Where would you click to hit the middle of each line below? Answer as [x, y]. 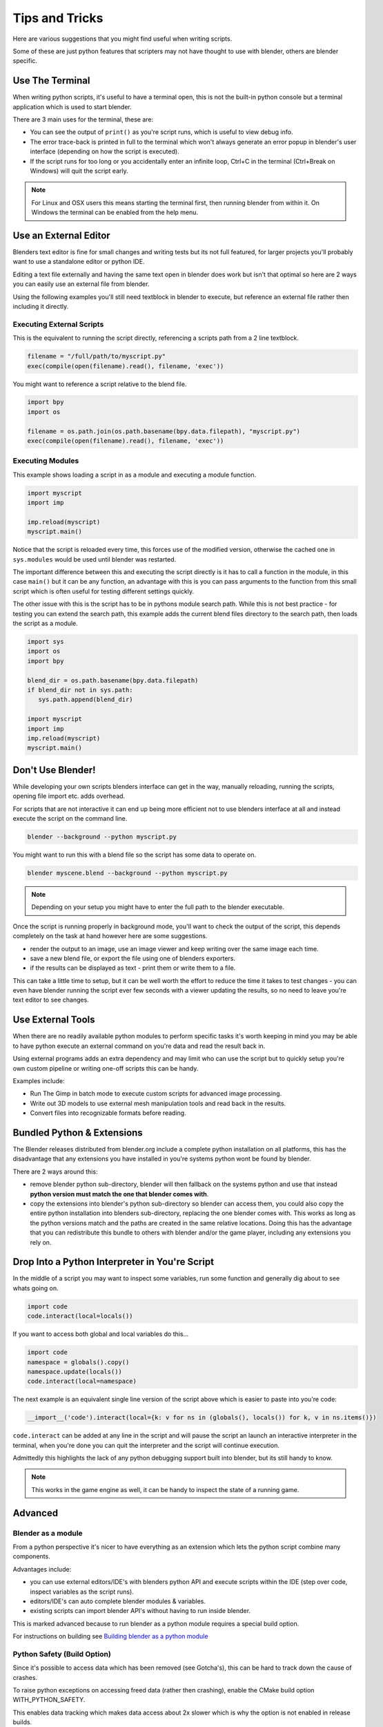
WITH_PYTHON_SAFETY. [49, 1700]
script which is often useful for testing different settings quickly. [104, 591]
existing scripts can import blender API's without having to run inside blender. [140, 1611]
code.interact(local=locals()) [80, 1316]
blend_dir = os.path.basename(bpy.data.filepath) [113, 680]
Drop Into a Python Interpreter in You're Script [113, 1262]
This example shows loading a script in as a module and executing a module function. [135, 475]
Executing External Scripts [58, 324]
